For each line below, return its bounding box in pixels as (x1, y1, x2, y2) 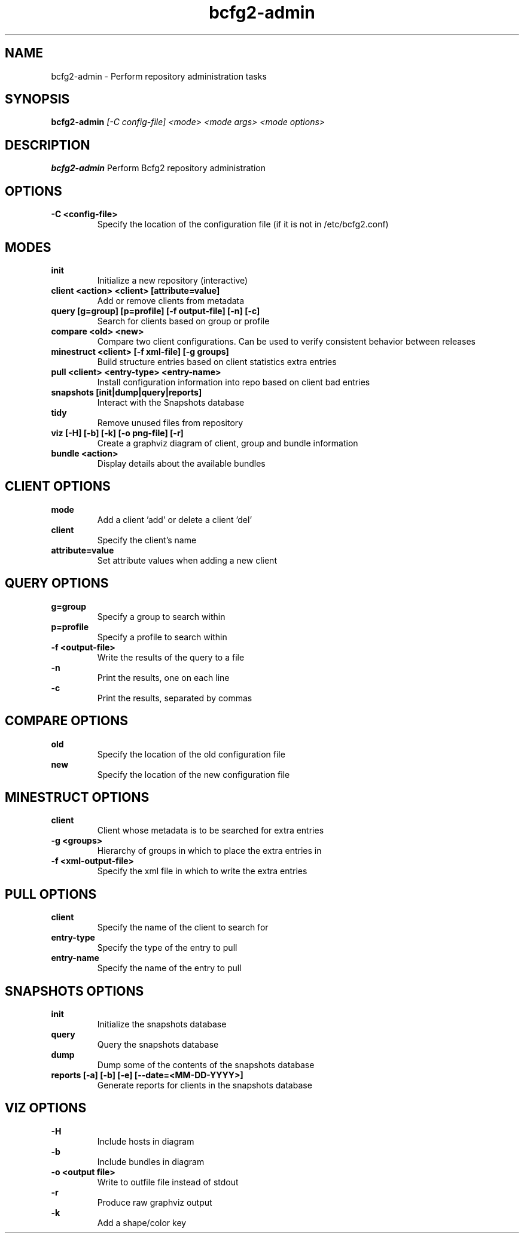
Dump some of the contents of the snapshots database (97, 1060, 315, 1070)
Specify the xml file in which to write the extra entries (97, 866, 307, 877)
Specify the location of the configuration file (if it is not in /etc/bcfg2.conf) (97, 219, 389, 230)
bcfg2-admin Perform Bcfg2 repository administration (51, 163, 266, 174)
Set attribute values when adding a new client (97, 555, 277, 565)
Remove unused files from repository (97, 417, 243, 428)
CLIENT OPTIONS (5, 479, 111, 494)
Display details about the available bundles (97, 458, 266, 469)
